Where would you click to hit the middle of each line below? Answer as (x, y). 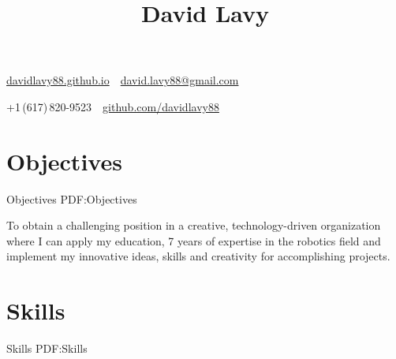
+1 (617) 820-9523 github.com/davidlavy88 (113, 106)
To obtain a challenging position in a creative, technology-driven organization (194, 225)
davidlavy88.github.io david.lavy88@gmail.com (123, 80)
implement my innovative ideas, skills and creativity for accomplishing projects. (198, 256)
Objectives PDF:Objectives (72, 198)
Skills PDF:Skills (47, 348)
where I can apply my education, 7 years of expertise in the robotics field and (194, 240)
